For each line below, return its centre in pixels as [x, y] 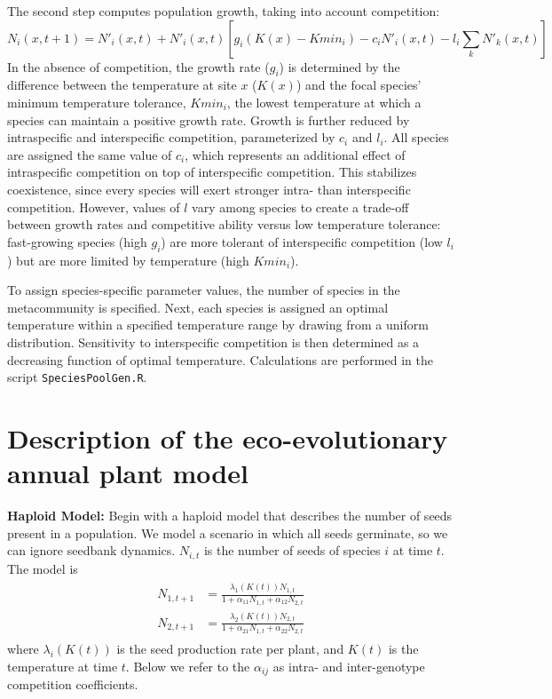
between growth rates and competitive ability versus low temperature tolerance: [224, 224]
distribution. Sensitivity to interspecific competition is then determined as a [213, 342]
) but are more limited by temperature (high [128, 260]
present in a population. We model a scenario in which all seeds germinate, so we [228, 532]
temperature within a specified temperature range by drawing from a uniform [218, 325]
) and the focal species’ [359, 85]
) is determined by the [339, 66]
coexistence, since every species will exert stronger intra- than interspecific [209, 189]
